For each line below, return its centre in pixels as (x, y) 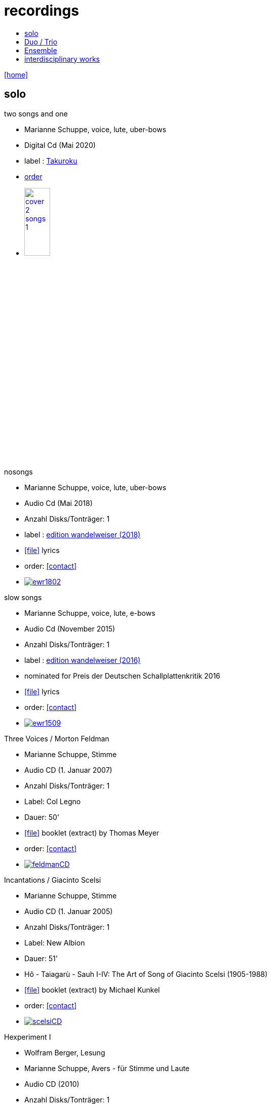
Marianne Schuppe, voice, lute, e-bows (90, 613)
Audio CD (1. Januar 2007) (68, 770)
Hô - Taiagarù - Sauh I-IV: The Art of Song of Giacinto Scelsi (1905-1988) (146, 974)
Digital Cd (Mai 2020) (60, 145)
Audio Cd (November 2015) (70, 628)
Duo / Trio (41, 42)
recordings (42, 11)
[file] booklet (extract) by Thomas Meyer (92, 833)
